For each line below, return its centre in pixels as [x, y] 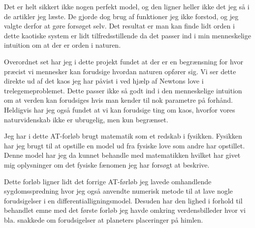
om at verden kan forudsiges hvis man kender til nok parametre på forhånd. [118, 100]
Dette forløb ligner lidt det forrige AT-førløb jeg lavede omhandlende [108, 181]
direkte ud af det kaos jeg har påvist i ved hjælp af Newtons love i [104, 81]
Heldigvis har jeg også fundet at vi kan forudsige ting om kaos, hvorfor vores [120, 109]
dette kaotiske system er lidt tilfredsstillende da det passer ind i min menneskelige [127, 35]
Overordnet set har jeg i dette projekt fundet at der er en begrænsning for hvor [124, 61]
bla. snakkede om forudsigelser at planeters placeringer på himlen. [104, 219]
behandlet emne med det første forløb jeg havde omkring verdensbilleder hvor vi [125, 210]
